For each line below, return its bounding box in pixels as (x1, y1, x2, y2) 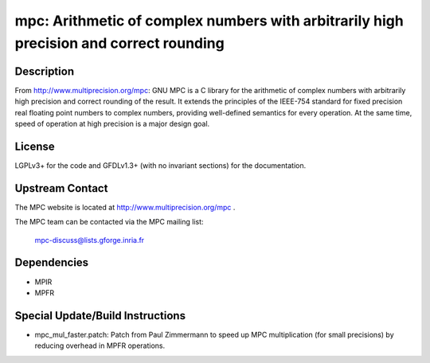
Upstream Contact (14, 181, 108, 195)
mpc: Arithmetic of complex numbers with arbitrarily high (14, 12, 404, 29)
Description (14, 64, 75, 78)
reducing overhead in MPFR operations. (34, 341, 166, 350)
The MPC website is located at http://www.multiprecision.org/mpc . (14, 202, 236, 212)
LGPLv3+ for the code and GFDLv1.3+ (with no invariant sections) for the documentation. (14, 160, 307, 170)
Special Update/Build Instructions (14, 309, 186, 322)
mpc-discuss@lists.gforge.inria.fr (34, 235, 145, 244)
